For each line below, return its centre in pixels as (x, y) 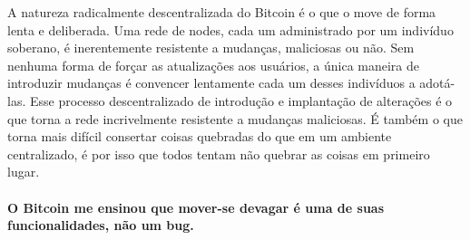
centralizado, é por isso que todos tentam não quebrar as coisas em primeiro (219, 154)
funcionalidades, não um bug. (101, 225)
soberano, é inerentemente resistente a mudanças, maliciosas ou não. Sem (211, 48)
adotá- (437, 83)
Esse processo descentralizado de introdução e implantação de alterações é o (241, 100)
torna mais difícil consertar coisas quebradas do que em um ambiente (200, 136)
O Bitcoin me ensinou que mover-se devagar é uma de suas (196, 207)
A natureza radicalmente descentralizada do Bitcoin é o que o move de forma (222, 12)
